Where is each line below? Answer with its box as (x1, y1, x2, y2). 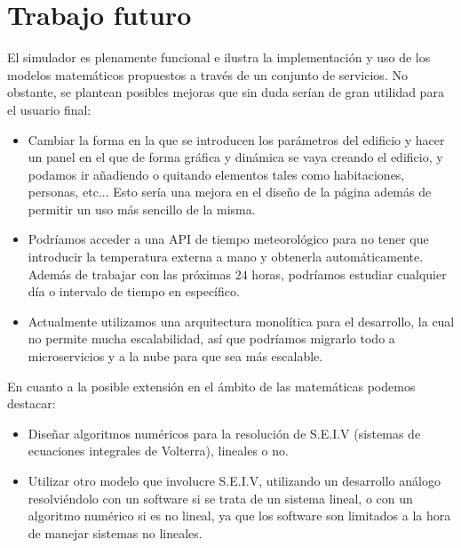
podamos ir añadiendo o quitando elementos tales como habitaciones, (28, 165, 405, 183)
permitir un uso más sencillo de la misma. (28, 199, 256, 218)
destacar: (7, 394, 56, 413)
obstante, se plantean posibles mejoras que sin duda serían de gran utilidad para (7, 83, 444, 101)
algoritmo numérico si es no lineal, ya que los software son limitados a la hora (28, 506, 451, 525)
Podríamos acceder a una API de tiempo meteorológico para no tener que (28, 230, 429, 248)
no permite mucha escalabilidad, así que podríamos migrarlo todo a (28, 329, 395, 348)
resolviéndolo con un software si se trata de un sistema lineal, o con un (28, 488, 413, 507)
